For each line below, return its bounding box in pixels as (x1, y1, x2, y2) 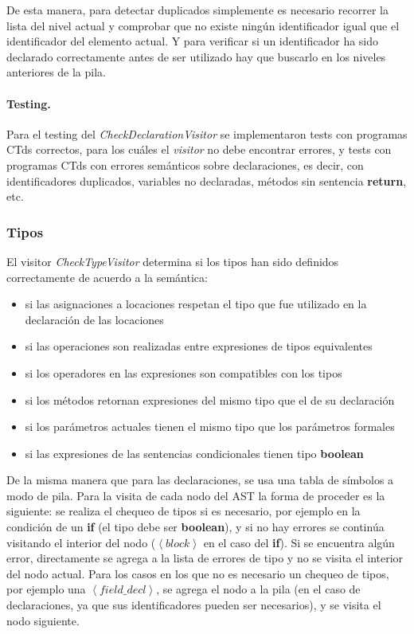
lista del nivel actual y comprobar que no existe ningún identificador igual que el (6, 17, 400, 33)
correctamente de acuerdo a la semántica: (6, 268, 208, 285)
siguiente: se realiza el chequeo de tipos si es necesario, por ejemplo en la (6, 503, 361, 519)
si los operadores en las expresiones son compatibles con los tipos (25, 364, 342, 381)
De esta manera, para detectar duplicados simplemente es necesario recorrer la (6, 2, 389, 18)
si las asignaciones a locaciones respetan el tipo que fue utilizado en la (25, 295, 367, 312)
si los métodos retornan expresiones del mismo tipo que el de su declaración (25, 391, 395, 408)
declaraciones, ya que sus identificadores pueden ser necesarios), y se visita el (6, 597, 381, 613)
